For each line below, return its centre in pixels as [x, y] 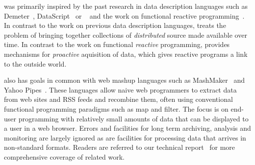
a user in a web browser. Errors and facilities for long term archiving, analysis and [127, 128]
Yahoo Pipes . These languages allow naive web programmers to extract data [120, 89]
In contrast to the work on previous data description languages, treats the [115, 25]
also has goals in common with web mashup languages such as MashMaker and [125, 80]
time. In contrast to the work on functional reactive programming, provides [117, 44]
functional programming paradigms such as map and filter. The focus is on [116, 108]
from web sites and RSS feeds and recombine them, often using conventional [118, 99]
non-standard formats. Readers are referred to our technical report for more [120, 147]
